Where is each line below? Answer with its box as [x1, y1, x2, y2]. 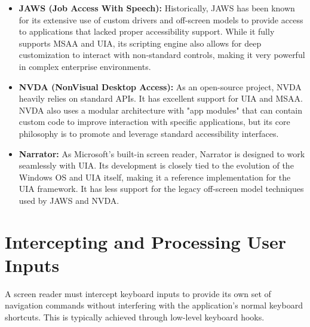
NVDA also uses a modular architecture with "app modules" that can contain [19, 103, 303, 116]
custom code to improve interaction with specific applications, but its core [19, 115, 290, 128]
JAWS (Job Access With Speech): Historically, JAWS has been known [19, 2, 295, 14]
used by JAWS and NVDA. [19, 194, 119, 206]
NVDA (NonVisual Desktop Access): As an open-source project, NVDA [19, 80, 302, 93]
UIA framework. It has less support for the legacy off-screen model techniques [19, 182, 304, 195]
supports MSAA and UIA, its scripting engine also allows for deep [19, 36, 262, 49]
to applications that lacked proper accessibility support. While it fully [19, 25, 275, 38]
